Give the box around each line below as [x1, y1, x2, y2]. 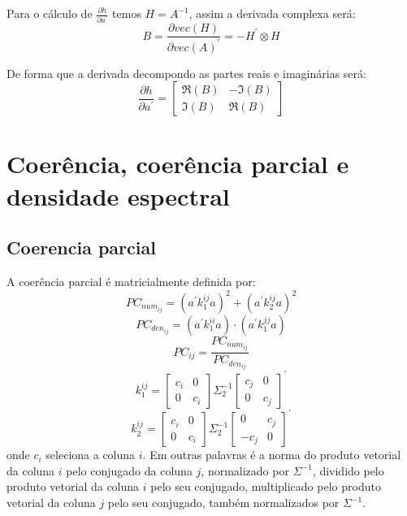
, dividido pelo [312, 462, 384, 479]
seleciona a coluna [45, 446, 136, 463]
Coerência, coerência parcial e [6, 147, 349, 180]
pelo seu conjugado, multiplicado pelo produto [150, 478, 381, 495]
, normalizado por [201, 462, 289, 479]
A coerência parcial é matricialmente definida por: [6, 272, 256, 289]
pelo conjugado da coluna [66, 462, 193, 479]
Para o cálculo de [6, 5, 93, 21]
